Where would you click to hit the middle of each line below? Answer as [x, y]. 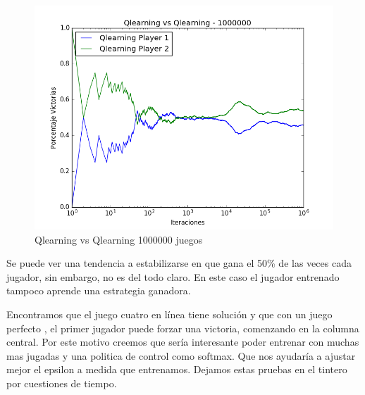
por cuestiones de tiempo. [62, 383]
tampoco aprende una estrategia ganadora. [99, 290]
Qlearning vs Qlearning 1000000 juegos [119, 239]
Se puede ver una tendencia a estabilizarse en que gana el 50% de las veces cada [179, 263]
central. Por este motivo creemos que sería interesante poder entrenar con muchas [183, 342]
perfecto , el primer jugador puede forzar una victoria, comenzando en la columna [183, 328]
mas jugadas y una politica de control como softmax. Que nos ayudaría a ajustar [181, 355]
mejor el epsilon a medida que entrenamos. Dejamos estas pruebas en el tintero [177, 369]
